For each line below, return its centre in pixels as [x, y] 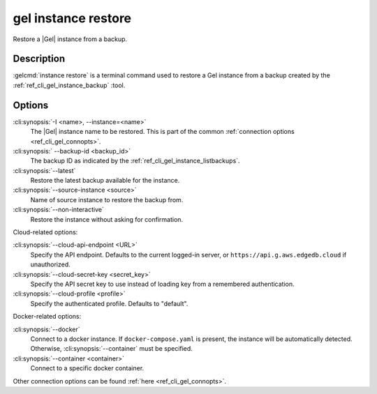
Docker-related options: [47, 317]
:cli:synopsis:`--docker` [46, 329]
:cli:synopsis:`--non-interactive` [58, 210]
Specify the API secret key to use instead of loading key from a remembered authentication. [162, 284]
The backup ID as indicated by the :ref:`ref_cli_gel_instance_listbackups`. [135, 161]
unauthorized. [51, 264]
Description [39, 59]
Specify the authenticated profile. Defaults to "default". [109, 303]
